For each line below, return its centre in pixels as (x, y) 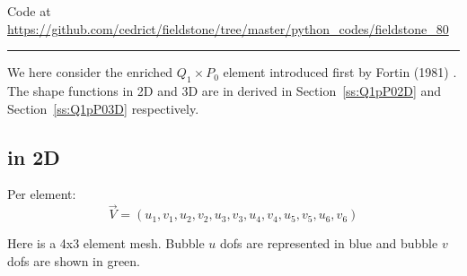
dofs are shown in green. (74, 260)
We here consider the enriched (90, 72)
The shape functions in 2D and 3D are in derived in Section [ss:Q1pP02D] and (225, 90)
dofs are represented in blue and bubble (329, 243)
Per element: (42, 194)
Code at (29, 11)
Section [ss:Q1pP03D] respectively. (103, 108)
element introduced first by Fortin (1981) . (340, 72)
